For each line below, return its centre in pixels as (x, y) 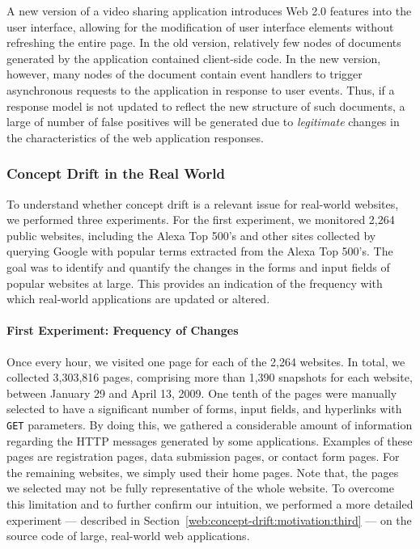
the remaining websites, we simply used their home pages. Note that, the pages (203, 472)
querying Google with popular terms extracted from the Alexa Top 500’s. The (200, 251)
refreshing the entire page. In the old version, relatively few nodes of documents (204, 42)
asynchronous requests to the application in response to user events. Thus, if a (201, 89)
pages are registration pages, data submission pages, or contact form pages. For (203, 456)
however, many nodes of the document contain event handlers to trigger (185, 74)
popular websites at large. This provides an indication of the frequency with (195, 283)
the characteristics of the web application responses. (135, 137)
